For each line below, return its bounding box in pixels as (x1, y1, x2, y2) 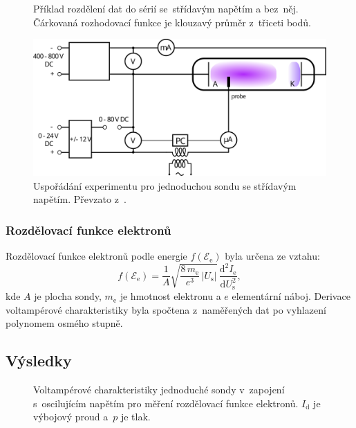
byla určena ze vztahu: (225, 249, 320, 263)
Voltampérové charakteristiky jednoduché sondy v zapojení (33, 382, 285, 397)
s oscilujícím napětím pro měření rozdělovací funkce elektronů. (33, 395, 299, 410)
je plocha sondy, (34, 289, 102, 303)
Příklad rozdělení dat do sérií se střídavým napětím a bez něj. (33, 1, 299, 15)
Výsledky (6, 350, 72, 371)
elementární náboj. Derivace (232, 289, 350, 303)
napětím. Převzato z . (33, 192, 127, 206)
